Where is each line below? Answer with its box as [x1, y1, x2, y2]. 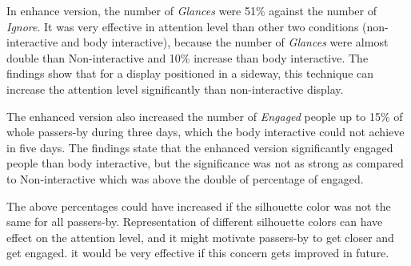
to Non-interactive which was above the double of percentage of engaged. [6, 170, 364, 187]
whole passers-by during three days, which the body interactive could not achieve [6, 123, 405, 140]
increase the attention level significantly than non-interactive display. [6, 80, 344, 97]
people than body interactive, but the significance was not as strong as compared [6, 155, 404, 171]
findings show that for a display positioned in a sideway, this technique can [6, 65, 374, 82]
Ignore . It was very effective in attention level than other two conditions [6, 18, 359, 34]
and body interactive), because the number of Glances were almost [61, 34, 389, 50]
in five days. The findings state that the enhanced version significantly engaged [6, 139, 393, 155]
